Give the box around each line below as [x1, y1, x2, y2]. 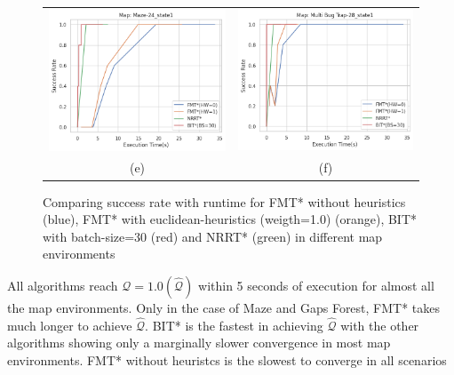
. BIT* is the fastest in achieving [145, 315, 323, 334]
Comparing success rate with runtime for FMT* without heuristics [43, 192, 406, 211]
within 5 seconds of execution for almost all [198, 275, 434, 294]
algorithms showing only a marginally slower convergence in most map [7, 333, 391, 352]
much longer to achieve [7, 315, 132, 334]
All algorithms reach [7, 275, 118, 294]
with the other [340, 315, 419, 334]
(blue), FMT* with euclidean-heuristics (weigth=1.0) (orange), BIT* [43, 210, 418, 228]
